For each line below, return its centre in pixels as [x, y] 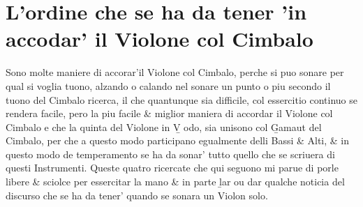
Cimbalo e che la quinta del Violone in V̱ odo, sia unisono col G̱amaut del [164, 127]
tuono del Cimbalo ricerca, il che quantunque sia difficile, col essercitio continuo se [181, 99]
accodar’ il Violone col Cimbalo [160, 39]
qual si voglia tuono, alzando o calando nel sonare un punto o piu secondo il [168, 85]
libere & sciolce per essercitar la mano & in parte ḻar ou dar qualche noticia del [175, 182]
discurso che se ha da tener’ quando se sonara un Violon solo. [137, 195]
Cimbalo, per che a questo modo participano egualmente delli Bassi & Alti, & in [178, 140]
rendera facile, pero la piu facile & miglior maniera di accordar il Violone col [169, 113]
